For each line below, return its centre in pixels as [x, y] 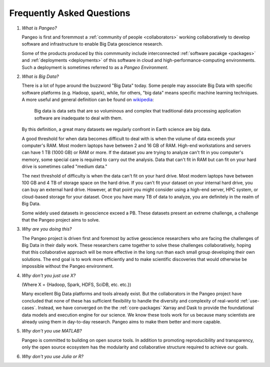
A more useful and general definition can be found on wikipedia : [88, 99]
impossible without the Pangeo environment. [68, 266]
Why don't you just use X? [49, 275]
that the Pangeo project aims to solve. [61, 219]
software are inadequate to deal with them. [78, 118]
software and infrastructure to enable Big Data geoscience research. [92, 44]
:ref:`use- [250, 300]
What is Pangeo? [39, 28]
